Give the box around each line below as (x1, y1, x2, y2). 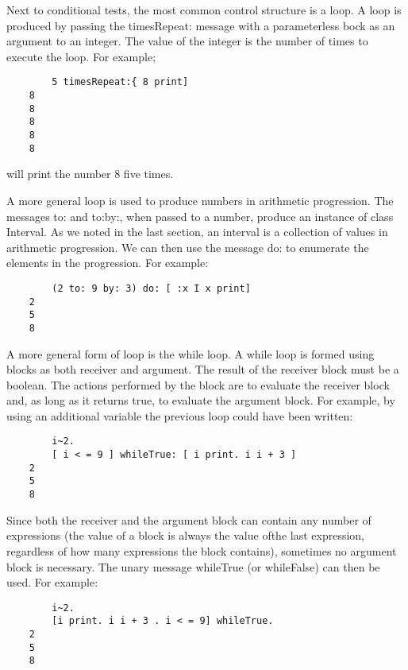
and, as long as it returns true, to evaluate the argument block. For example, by (6, 392, 395, 409)
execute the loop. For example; (6, 48, 156, 64)
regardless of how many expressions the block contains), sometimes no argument (6, 542, 397, 559)
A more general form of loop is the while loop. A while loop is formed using (6, 345, 375, 362)
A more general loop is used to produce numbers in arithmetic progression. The (6, 192, 394, 208)
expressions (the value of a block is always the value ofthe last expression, (6, 527, 364, 544)
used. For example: (6, 574, 98, 591)
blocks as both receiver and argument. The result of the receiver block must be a (6, 361, 399, 378)
